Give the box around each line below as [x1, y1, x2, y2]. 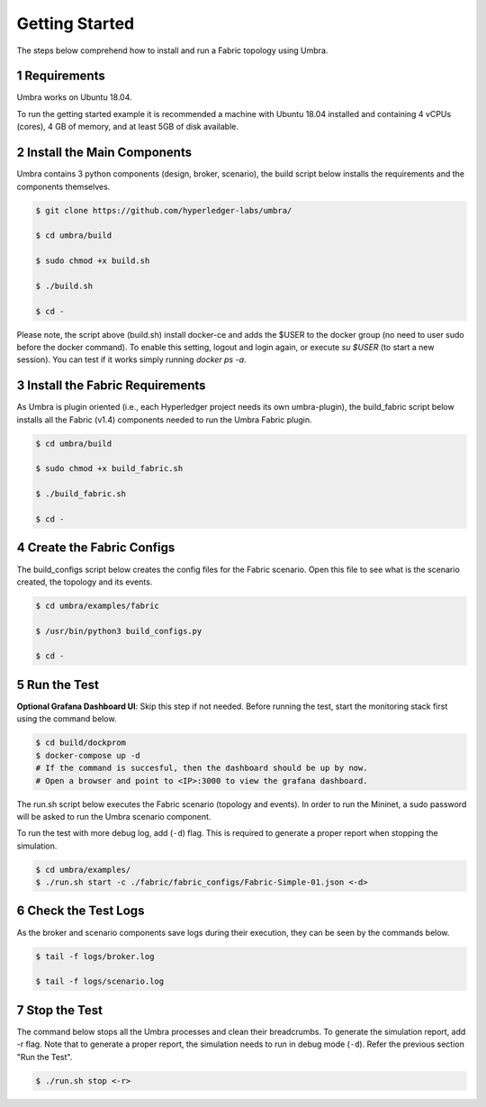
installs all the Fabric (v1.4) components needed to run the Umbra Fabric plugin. [16, 414, 312, 425]
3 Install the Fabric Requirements [16, 378, 206, 394]
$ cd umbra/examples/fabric [35, 600, 159, 611]
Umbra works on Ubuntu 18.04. [16, 92, 132, 103]
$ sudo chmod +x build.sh [35, 256, 150, 266]
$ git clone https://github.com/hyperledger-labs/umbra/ [35, 205, 292, 215]
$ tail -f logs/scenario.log [35, 976, 165, 986]
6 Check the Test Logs [16, 903, 145, 919]
